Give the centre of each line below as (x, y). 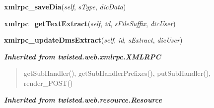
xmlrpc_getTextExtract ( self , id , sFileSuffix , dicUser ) (90, 23)
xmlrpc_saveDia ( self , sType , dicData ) (65, 6)
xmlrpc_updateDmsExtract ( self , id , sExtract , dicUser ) (93, 40)
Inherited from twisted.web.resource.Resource (83, 99)
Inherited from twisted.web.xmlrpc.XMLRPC (83, 56)
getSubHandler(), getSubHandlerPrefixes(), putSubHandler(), (117, 73)
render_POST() (48, 82)
